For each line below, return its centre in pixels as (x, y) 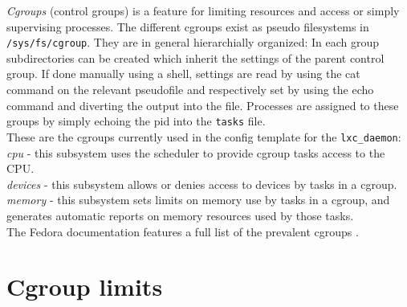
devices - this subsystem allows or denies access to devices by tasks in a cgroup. (202, 184)
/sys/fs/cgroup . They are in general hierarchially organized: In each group (193, 42)
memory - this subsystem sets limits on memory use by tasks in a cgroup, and (198, 200)
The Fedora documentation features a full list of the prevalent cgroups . (183, 231)
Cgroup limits (85, 287)
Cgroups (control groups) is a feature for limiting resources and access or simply (203, 10)
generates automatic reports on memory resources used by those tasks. (180, 215)
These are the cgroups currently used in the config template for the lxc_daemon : (204, 136)
